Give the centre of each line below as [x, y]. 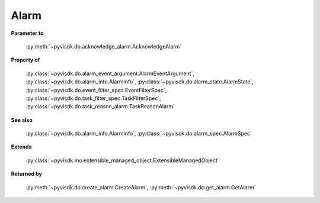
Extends [21, 147]
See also [22, 120]
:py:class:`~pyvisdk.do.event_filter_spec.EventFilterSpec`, [96, 90]
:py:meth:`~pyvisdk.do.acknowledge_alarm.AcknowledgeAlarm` [104, 46]
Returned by [27, 174]
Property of [25, 60]
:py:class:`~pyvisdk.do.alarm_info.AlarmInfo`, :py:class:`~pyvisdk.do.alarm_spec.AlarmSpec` [139, 134]
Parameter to [27, 33]
